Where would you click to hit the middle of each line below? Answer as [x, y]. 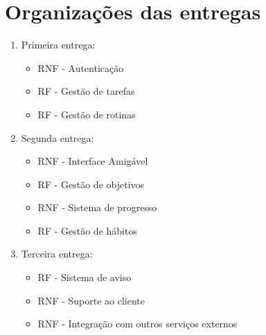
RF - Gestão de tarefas [86, 91]
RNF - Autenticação [81, 67]
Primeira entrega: [58, 45]
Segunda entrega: [57, 137]
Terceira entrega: [57, 254]
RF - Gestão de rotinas [87, 114]
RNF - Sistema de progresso [97, 207]
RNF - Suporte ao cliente [91, 300]
